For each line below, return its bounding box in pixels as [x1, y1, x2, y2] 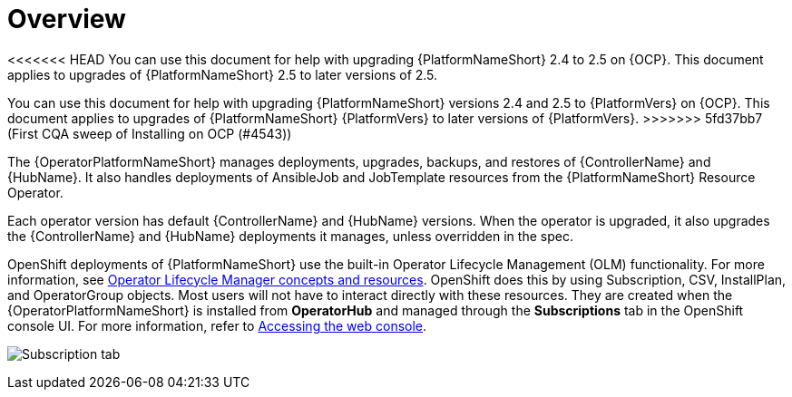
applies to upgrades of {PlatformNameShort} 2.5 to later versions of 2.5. [7, 66, 438, 82]
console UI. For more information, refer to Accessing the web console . [7, 317, 427, 334]
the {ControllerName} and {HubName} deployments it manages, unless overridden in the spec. [7, 228, 573, 244]
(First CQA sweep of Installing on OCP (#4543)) [7, 125, 292, 141]
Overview [7, 4, 126, 34]
